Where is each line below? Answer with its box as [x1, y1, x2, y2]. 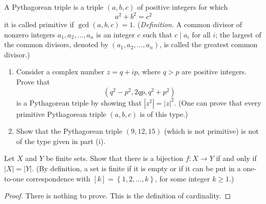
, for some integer [155, 173, 210, 183]
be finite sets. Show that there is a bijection [46, 153, 183, 164]
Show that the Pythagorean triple [16, 126, 123, 136]
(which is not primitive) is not [164, 126, 259, 136]
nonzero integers [4, 29, 55, 39]
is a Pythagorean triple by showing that [16, 97, 142, 108]
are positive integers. [181, 66, 247, 77]
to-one [4, 173, 24, 183]
